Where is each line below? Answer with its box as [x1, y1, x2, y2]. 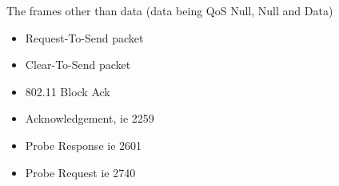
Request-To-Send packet [25, 29, 144, 46]
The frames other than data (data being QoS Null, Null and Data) [6, 2, 333, 18]
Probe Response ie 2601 [25, 136, 142, 153]
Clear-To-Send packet [25, 56, 131, 73]
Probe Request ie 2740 [25, 164, 136, 180]
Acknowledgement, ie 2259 [25, 110, 154, 127]
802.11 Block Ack [25, 83, 110, 99]
